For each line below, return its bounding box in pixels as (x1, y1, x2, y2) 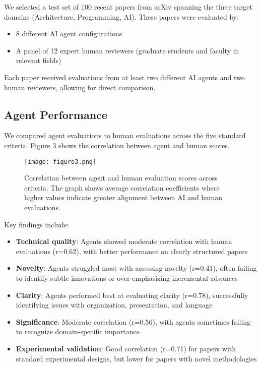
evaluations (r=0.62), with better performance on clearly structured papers (16, 246, 248, 256)
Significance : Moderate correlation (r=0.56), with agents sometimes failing (16, 316, 251, 327)
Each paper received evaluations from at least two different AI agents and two (4, 72, 245, 82)
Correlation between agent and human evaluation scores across (24, 172, 218, 183)
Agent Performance (4, 106, 107, 122)
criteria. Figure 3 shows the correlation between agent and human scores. (4, 140, 230, 150)
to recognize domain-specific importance (16, 326, 140, 337)
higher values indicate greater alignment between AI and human (24, 192, 222, 203)
